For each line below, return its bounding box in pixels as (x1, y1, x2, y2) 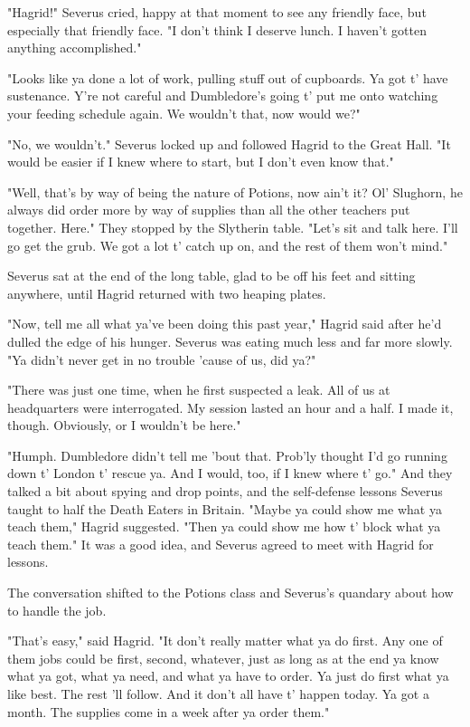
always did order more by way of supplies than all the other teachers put (7, 200, 410, 219)
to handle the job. (7, 600, 107, 619)
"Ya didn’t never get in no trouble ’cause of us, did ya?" (7, 349, 316, 368)
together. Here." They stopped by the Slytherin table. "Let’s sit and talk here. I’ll (7, 217, 458, 236)
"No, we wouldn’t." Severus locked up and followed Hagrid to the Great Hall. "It (7, 134, 451, 153)
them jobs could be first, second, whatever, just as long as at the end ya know (7, 648, 439, 667)
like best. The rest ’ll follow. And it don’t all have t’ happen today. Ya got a (7, 684, 429, 703)
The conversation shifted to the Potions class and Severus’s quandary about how (7, 583, 454, 602)
